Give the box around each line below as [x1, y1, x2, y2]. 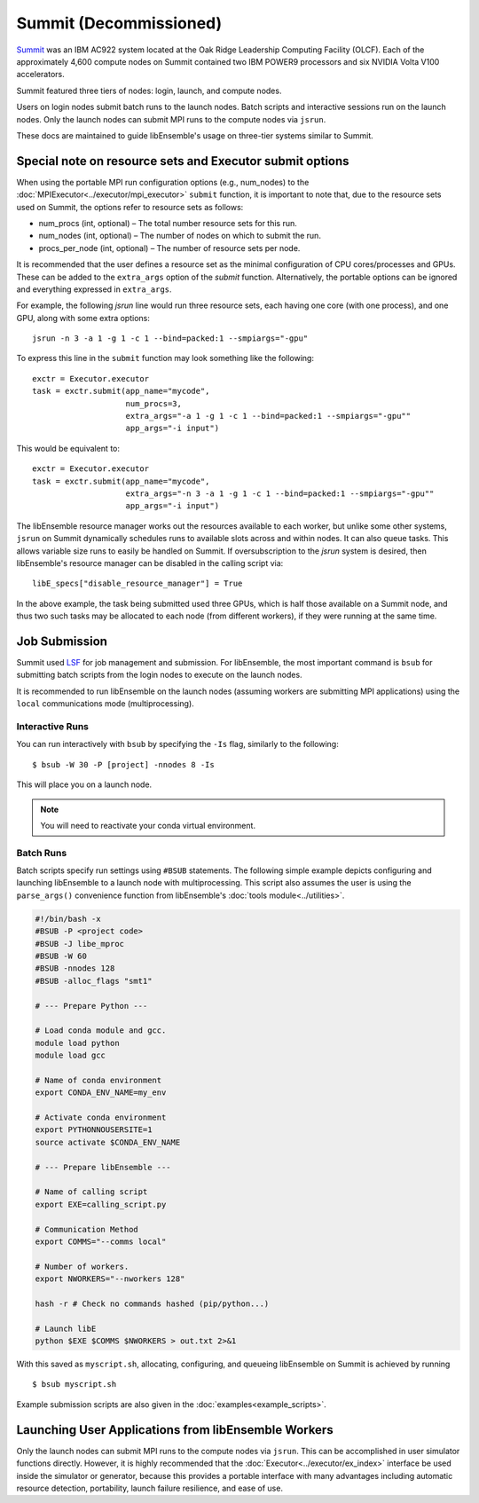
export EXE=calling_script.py [35, 1199, 167, 1209]
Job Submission [16, 633, 108, 649]
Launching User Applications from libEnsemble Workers [16, 1422, 334, 1437]
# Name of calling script [35, 1187, 148, 1197]
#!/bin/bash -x [35, 914, 101, 924]
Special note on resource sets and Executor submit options [16, 153, 349, 169]
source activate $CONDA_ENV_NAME [35, 1137, 181, 1147]
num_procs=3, [125, 398, 182, 408]
